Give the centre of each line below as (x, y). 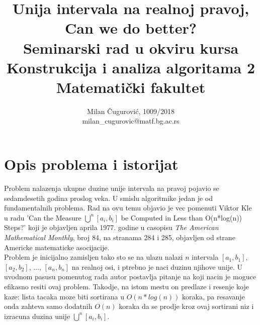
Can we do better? (131, 28)
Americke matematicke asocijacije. (57, 247)
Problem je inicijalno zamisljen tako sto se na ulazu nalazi (94, 257)
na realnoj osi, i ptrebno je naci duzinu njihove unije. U (157, 266)
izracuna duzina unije (37, 316)
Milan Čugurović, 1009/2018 (131, 111)
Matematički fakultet (131, 87)
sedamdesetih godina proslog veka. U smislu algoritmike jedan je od (109, 198)
